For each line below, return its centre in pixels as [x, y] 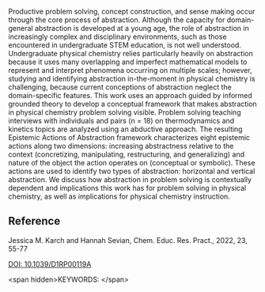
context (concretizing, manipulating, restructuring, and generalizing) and [127, 154]
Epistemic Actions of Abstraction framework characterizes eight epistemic [129, 137]
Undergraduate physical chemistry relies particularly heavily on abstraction [131, 53]
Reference [34, 221]
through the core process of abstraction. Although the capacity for [117, 20]
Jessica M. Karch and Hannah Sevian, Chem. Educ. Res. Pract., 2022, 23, [128, 240]
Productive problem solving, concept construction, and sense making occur [132, 11]
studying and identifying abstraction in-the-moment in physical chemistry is [132, 79]
